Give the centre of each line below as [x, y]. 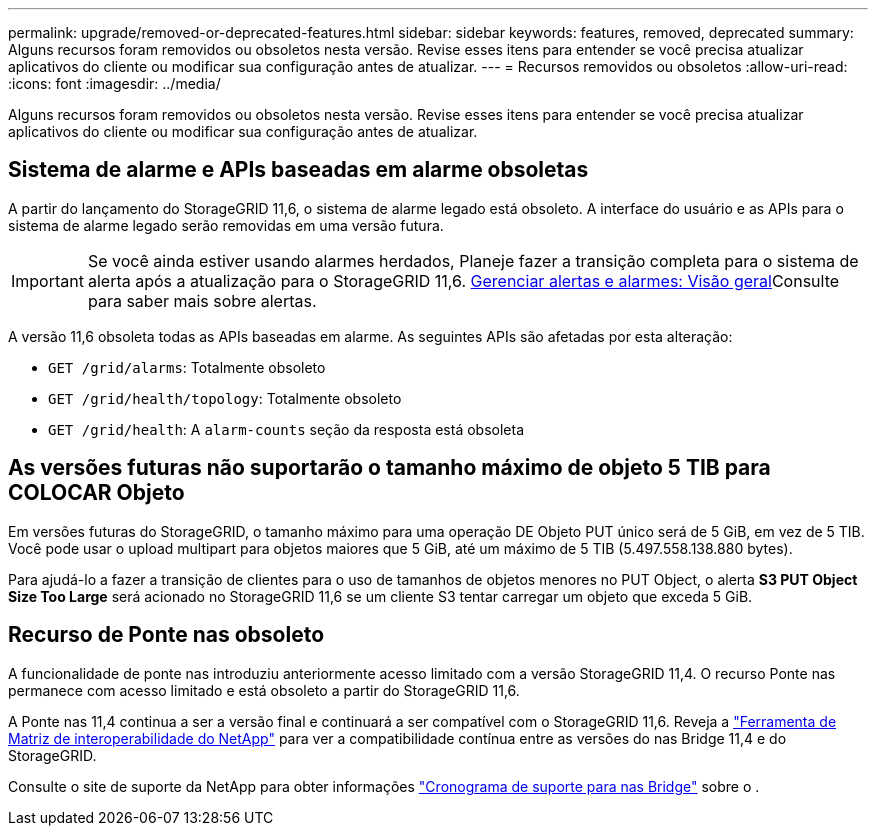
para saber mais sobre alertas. [202, 300]
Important [47, 280]
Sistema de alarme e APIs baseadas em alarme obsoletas [298, 170]
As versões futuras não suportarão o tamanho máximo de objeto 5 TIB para [389, 468]
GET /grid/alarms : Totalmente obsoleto [187, 367]
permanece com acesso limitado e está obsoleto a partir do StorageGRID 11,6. [264, 690]
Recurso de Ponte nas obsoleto [166, 635]
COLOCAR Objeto [96, 493]
